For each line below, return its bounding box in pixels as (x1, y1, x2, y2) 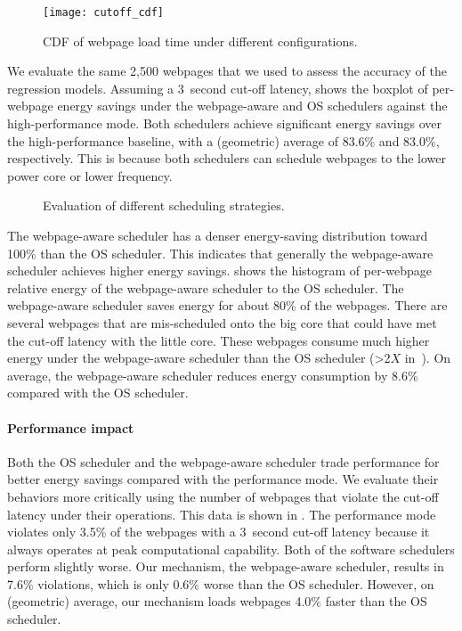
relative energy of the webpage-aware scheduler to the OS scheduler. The (7, 278, 404, 297)
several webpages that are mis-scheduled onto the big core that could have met (7, 313, 437, 332)
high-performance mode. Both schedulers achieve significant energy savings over (7, 114, 442, 133)
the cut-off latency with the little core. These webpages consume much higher (7, 331, 430, 349)
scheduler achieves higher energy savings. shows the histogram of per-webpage (7, 261, 433, 280)
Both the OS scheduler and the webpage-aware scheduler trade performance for (7, 452, 440, 471)
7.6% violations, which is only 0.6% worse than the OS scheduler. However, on (7, 574, 434, 593)
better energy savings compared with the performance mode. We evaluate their (7, 470, 439, 488)
